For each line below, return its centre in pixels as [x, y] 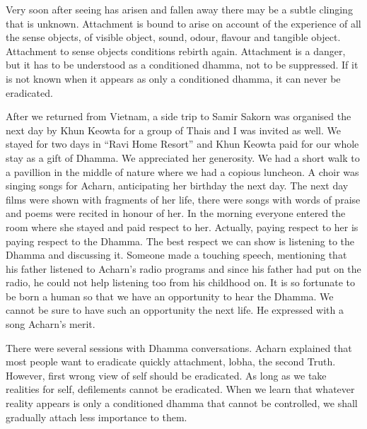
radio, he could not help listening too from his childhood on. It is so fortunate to [180, 282]
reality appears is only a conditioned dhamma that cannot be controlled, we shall [182, 403]
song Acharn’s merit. [51, 324]
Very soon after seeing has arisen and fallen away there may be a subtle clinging [179, 9]
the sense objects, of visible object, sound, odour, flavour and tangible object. [173, 37]
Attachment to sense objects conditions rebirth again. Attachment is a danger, [176, 51]
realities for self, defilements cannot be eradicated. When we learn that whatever [180, 389]
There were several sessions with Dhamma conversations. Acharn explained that [179, 347]
